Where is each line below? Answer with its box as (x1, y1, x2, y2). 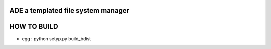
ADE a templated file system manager (9, 6, 130, 15)
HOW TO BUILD (9, 22, 58, 31)
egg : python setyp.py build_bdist (22, 35, 91, 42)
